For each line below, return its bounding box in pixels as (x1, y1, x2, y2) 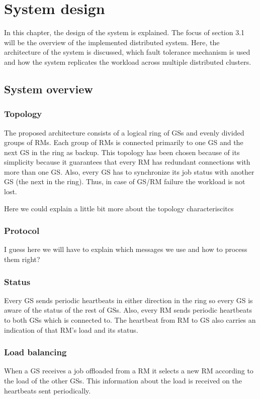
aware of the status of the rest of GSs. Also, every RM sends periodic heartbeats (4, 305, 252, 315)
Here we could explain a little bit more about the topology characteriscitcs (4, 203, 234, 213)
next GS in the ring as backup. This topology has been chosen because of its (4, 147, 240, 157)
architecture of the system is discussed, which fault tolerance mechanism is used (4, 47, 250, 57)
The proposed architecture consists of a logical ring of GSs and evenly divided (4, 127, 244, 138)
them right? (4, 254, 40, 264)
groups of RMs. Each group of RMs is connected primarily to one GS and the (4, 137, 243, 148)
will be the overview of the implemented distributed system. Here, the (4, 37, 220, 47)
